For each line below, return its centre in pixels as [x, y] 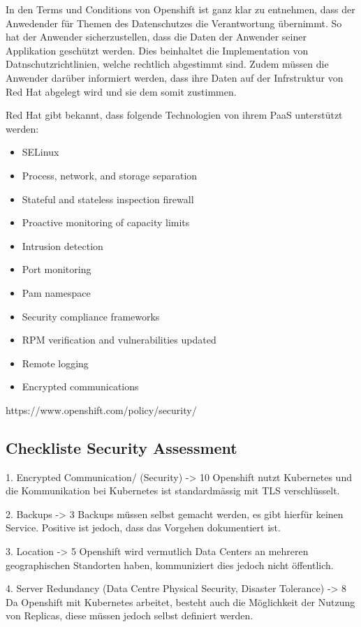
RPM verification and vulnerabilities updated [119, 340]
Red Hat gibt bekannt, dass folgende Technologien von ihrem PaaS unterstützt [174, 115]
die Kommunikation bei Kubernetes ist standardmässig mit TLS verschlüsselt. [173, 490]
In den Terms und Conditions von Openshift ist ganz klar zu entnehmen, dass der [180, 9]
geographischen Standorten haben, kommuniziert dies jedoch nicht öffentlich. [170, 565]
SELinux [40, 152]
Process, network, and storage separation [110, 175]
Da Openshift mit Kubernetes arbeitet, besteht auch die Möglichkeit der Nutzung [180, 602]
